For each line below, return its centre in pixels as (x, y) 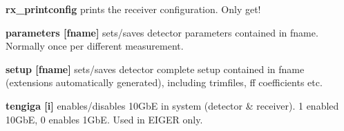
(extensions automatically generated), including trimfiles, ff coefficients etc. (164, 82)
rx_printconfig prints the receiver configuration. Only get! (133, 9)
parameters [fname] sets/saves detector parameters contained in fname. (162, 32)
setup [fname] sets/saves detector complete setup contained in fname (155, 69)
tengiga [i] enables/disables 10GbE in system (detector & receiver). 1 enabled (172, 105)
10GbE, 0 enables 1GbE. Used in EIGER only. (104, 119)
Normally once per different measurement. (95, 46)
